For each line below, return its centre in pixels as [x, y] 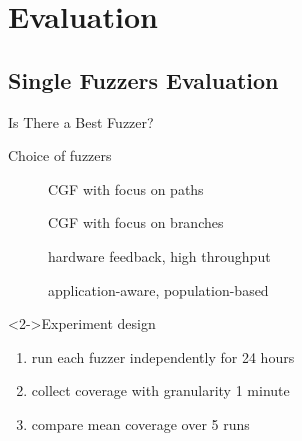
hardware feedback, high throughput [159, 255]
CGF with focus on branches [136, 222]
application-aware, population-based [158, 289]
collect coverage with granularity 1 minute [160, 390]
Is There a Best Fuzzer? [81, 121]
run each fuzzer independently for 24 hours [163, 356]
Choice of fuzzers [60, 155]
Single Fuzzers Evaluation [143, 79]
